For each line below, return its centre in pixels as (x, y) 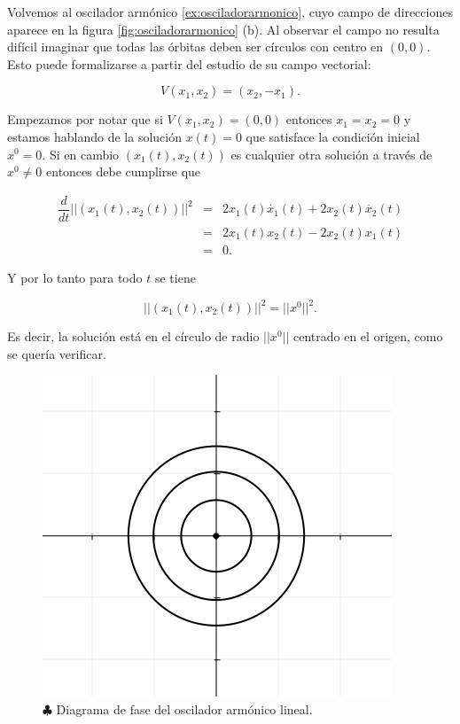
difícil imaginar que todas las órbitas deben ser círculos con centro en (195, 47)
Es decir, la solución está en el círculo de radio (133, 336)
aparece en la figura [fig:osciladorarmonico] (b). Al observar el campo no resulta (223, 29)
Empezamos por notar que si (85, 119)
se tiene (175, 277)
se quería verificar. (57, 353)
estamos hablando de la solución (95, 136)
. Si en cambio (81, 154)
